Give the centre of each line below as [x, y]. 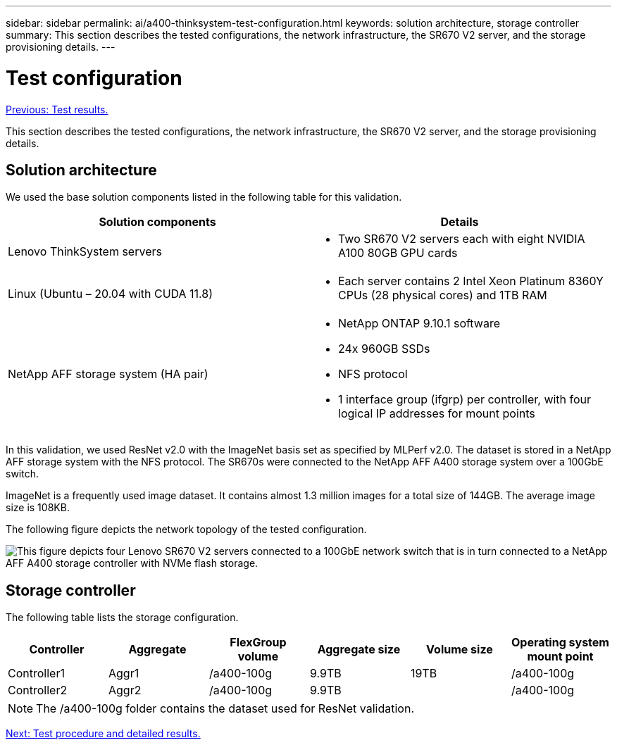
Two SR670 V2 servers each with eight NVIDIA [462, 239]
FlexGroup [258, 643]
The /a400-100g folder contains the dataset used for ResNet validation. [225, 709]
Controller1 [36, 674]
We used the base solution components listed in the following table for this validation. [204, 197]
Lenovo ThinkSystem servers [85, 252]
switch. [22, 474]
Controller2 [38, 690]
